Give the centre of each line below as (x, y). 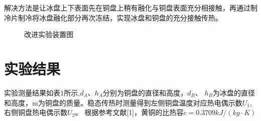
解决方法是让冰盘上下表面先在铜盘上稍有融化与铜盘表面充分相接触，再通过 (127, 7)
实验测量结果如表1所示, (42, 92)
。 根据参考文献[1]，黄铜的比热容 (129, 112)
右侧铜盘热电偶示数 (36, 112)
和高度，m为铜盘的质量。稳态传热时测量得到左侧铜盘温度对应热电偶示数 (123, 102)
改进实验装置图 (49, 34)
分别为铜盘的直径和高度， (145, 92)
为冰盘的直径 (234, 92)
